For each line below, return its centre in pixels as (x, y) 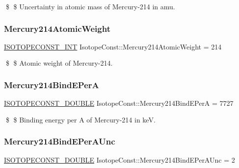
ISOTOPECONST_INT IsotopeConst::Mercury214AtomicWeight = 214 (113, 46)
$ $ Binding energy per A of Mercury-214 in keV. (80, 119)
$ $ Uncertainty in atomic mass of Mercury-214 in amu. (90, 6)
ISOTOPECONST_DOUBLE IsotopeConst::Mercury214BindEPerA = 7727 (119, 103)
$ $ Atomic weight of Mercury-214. (59, 63)
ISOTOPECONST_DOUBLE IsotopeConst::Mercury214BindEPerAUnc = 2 (119, 159)
